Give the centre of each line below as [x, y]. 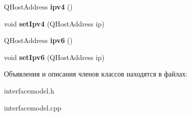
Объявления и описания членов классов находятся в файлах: [96, 74]
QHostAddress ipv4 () [38, 6]
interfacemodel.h [29, 90]
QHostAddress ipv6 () [38, 40]
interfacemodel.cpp [33, 107]
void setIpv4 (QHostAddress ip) [54, 23]
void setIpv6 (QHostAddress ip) [54, 57]
